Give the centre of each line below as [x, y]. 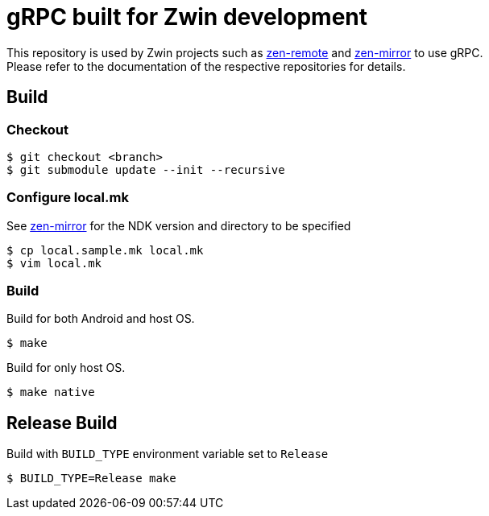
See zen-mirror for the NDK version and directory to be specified [179, 225]
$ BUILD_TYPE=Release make [91, 479]
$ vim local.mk [54, 263]
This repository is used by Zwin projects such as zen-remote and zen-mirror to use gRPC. [245, 52]
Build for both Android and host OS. [101, 319]
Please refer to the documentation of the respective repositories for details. [206, 66]
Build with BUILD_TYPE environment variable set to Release [168, 454]
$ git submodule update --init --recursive [146, 169]
